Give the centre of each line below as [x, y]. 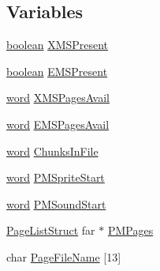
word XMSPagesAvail [58, 98]
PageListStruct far [51, 230]
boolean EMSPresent [57, 71]
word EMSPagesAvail [58, 124]
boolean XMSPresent [58, 45]
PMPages [130, 230]
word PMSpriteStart [56, 177]
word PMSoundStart [56, 203]
